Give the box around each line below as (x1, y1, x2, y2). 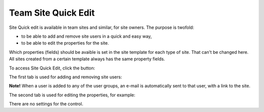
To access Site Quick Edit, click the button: (9, 65, 95, 71)
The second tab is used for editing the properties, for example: (9, 92, 135, 98)
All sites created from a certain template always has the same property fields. (9, 56, 165, 62)
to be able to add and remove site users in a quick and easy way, (21, 33, 152, 39)
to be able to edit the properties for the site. (21, 40, 110, 46)
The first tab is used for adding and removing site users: (9, 74, 122, 80)
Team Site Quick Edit (9, 7, 95, 18)
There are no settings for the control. (9, 101, 83, 107)
